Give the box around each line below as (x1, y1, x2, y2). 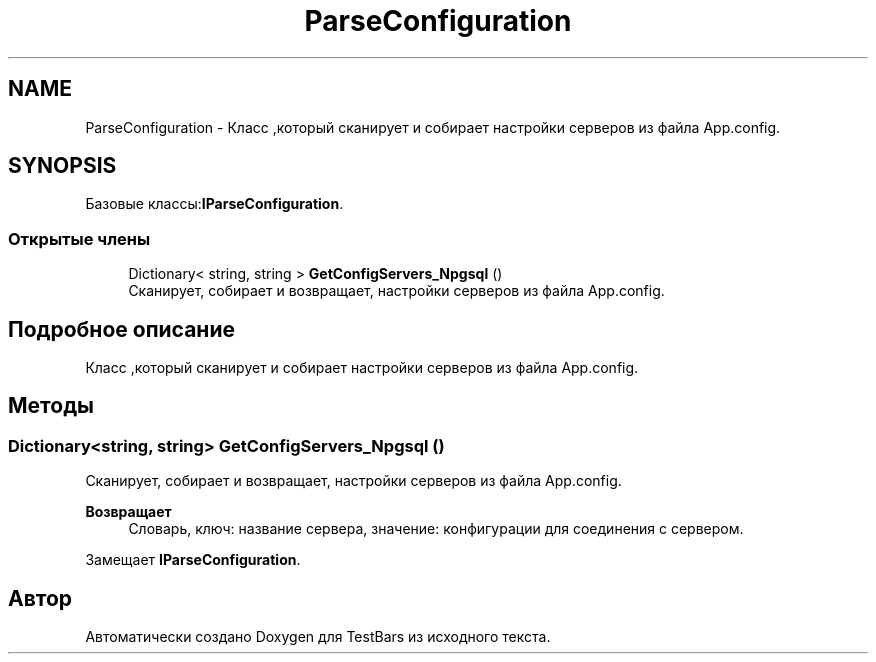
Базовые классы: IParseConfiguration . (85, 195, 344, 213)
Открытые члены (8, 228, 151, 249)
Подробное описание (8, 316, 235, 342)
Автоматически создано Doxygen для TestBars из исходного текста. (85, 628, 551, 646)
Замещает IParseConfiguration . (85, 551, 301, 569)
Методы (8, 393, 94, 419)
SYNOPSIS (8, 153, 117, 179)
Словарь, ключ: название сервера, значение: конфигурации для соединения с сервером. (128, 520, 744, 538)
